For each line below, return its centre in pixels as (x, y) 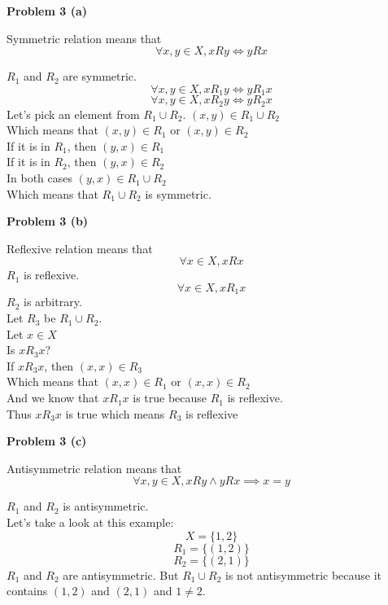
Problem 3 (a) (47, 11)
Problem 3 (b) (48, 221)
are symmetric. (100, 76)
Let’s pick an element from (73, 114)
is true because (170, 398)
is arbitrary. (52, 302)
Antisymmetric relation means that (94, 468)
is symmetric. (178, 193)
